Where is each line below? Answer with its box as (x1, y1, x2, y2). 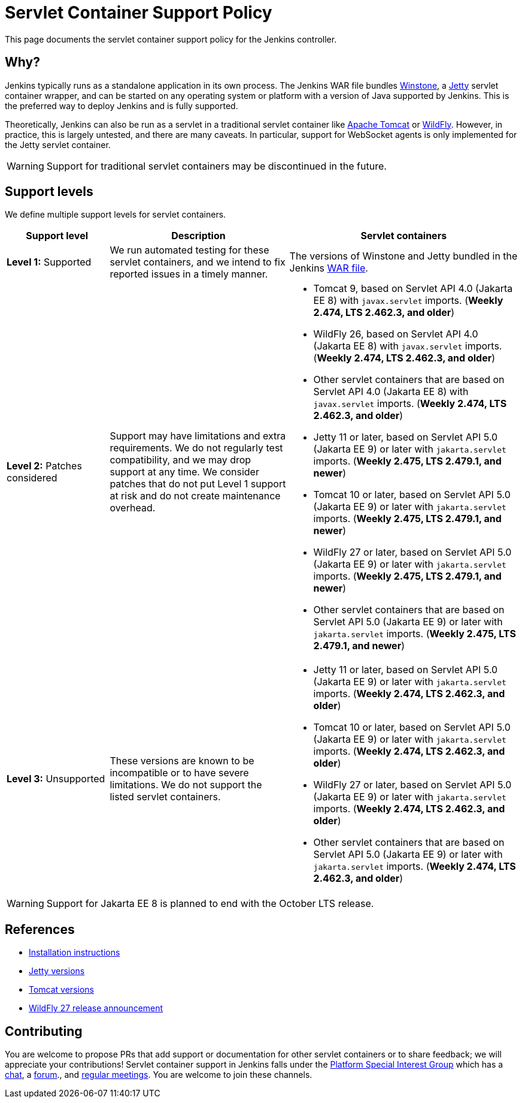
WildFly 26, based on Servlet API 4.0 (313, 328, 478, 340)
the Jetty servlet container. (5, 139, 111, 150)
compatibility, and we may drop (110, 454, 251, 466)
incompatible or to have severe (110, 767, 249, 779)
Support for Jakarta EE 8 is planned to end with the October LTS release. (46, 897, 374, 910)
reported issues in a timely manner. (110, 268, 268, 281)
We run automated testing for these (110, 244, 269, 257)
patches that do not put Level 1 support (110, 478, 286, 490)
